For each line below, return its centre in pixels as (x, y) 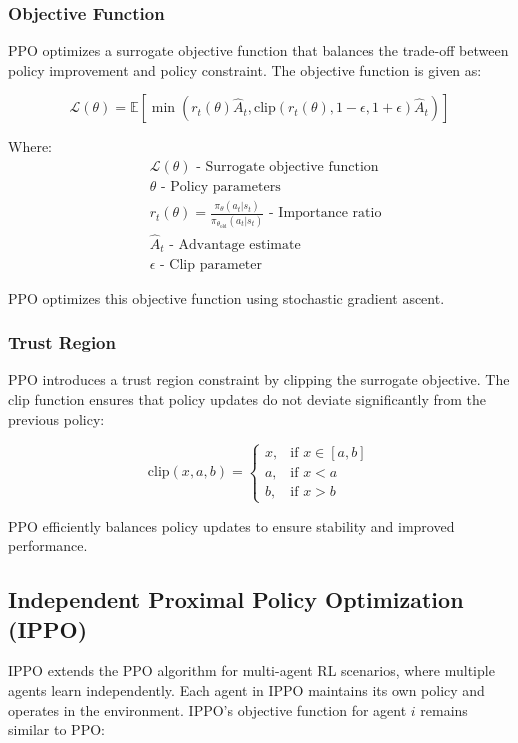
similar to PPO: (56, 729)
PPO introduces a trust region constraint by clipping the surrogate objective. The (259, 379)
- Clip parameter (211, 264)
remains (444, 709)
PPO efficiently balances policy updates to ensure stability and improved (231, 525)
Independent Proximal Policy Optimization (236, 599)
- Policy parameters (220, 187)
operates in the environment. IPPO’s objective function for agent (207, 709)
